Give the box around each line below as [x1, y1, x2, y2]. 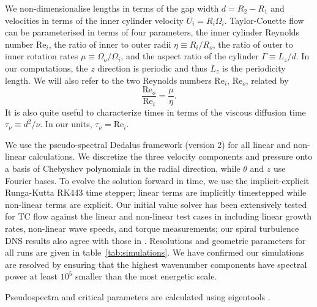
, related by [245, 73, 289, 86]
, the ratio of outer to [212, 37, 293, 50]
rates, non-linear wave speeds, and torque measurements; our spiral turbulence [5, 222, 299, 235]
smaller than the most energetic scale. [75, 270, 217, 283]
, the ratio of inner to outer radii [48, 37, 171, 50]
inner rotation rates [5, 50, 78, 62]
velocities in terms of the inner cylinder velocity [5, 13, 184, 26]
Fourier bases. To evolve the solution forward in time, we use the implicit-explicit [5, 174, 310, 187]
